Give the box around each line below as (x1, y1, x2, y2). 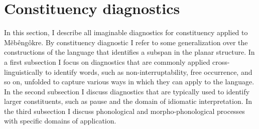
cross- (212, 56, 230, 67)
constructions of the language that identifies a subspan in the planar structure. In (4, 47, 255, 57)
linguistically (4, 66, 43, 77)
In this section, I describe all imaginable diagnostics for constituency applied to (4, 27, 248, 38)
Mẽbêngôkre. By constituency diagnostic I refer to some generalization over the (4, 37, 248, 47)
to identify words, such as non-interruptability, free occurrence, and (45, 66, 252, 77)
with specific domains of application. (4, 115, 116, 126)
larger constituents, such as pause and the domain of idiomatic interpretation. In (4, 96, 252, 106)
